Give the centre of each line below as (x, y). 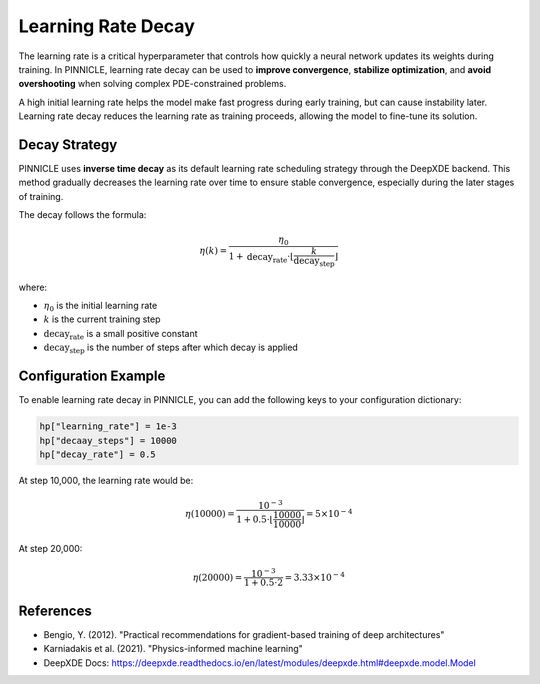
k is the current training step (102, 319)
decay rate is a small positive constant (120, 334)
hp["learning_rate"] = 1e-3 (108, 426)
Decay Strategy (68, 144)
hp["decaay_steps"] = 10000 (108, 440)
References (55, 610)
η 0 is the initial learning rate (100, 307)
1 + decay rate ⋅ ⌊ (261, 258)
